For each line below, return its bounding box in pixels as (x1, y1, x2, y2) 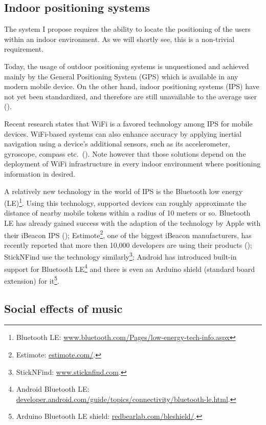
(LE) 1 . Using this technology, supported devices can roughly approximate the (4, 196, 247, 208)
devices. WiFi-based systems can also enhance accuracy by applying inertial (4, 128, 242, 139)
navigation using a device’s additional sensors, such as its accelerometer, (4, 138, 230, 149)
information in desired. (4, 168, 76, 179)
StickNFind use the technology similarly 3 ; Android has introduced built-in (4, 250, 237, 262)
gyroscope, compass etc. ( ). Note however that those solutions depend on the (4, 148, 246, 159)
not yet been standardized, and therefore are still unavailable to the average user (4, 91, 257, 101)
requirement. (4, 44, 44, 54)
